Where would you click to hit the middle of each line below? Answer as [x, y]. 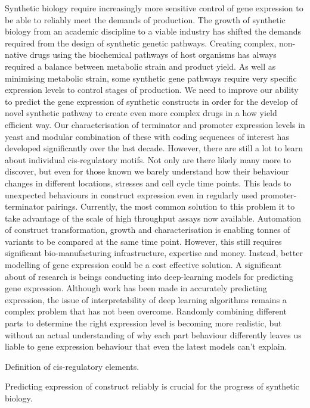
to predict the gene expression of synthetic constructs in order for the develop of [151, 101]
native [16, 54]
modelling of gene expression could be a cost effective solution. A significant [143, 265]
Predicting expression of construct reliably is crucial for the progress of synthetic [152, 386]
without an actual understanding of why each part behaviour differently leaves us [153, 334]
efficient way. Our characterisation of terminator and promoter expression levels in [155, 124]
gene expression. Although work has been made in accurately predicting [136, 288]
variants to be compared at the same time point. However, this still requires [143, 241]
